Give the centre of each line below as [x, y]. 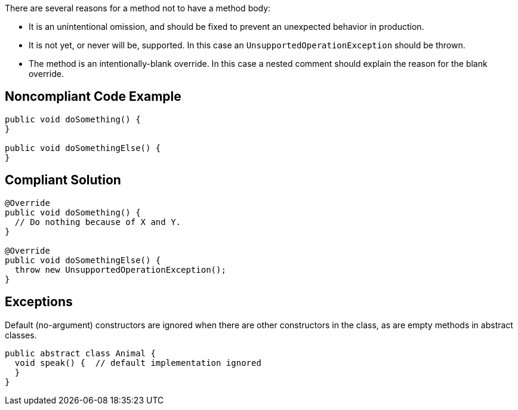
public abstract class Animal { [80, 353]
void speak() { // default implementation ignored [138, 363]
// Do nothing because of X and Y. [98, 222]
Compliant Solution [63, 180]
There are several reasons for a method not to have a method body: [138, 8]
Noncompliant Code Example [93, 97]
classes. [21, 335]
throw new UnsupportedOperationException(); [120, 269]
